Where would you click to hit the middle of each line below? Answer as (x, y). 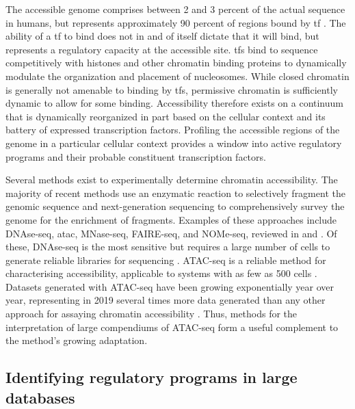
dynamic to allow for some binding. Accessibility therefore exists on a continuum (174, 103)
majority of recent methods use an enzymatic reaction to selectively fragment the (175, 193)
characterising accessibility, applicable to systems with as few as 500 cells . (161, 273)
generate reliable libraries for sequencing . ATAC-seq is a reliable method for (166, 260)
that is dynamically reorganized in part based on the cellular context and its (166, 116)
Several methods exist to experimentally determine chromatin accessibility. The (172, 180)
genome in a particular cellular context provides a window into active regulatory (174, 143)
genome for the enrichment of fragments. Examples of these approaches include (171, 219)
